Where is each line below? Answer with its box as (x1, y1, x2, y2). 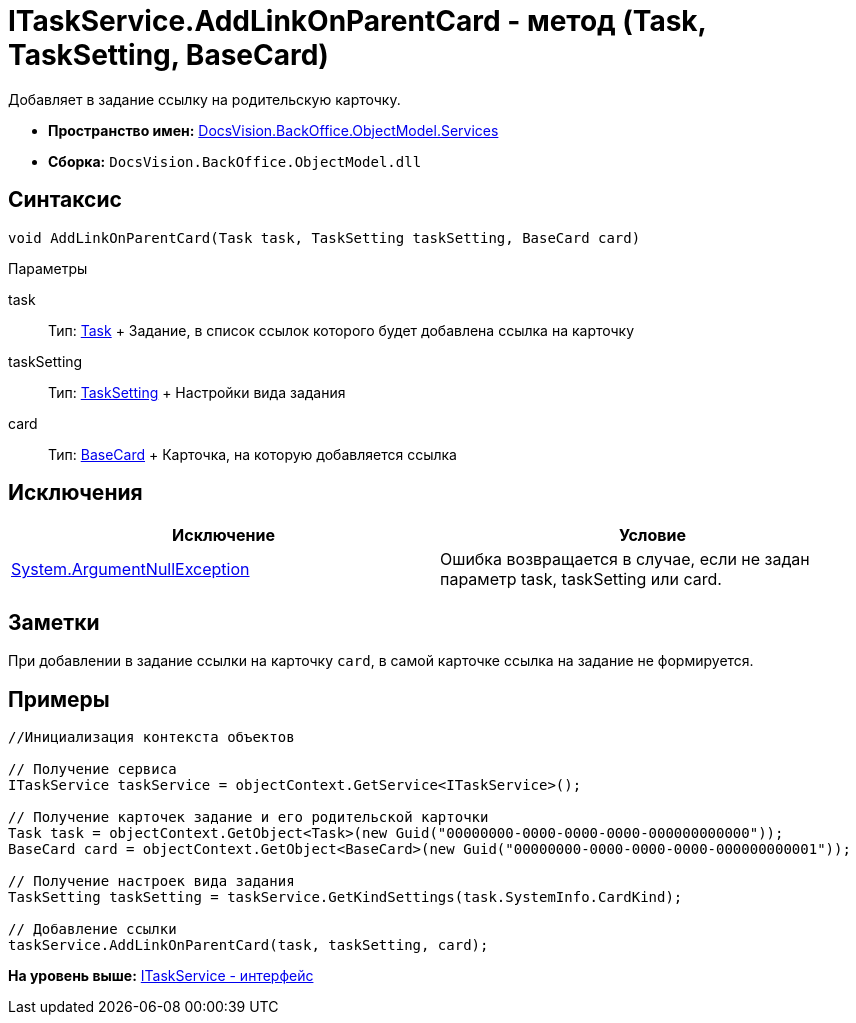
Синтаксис (8, 187, 122, 213)
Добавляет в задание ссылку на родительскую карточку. (8, 90, 401, 108)
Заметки (8, 609, 100, 635)
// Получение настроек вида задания (8, 873, 295, 890)
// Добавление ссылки (8, 921, 177, 938)
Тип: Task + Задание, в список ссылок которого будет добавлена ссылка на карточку (48, 321, 635, 339)
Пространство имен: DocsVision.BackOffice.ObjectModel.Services (48, 121, 499, 139)
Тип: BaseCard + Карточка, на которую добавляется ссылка (48, 445, 457, 463)
